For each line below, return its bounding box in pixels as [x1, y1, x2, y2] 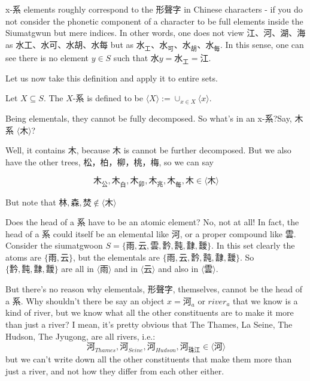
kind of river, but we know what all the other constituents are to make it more [5, 306, 294, 319]
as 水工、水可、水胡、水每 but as [5, 38, 134, 50]
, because [76, 144, 110, 156]
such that [113, 51, 148, 63]
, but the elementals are [72, 250, 160, 263]
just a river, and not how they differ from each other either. [5, 365, 224, 377]
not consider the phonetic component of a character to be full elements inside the [5, 14, 303, 27]
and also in [158, 262, 199, 275]
